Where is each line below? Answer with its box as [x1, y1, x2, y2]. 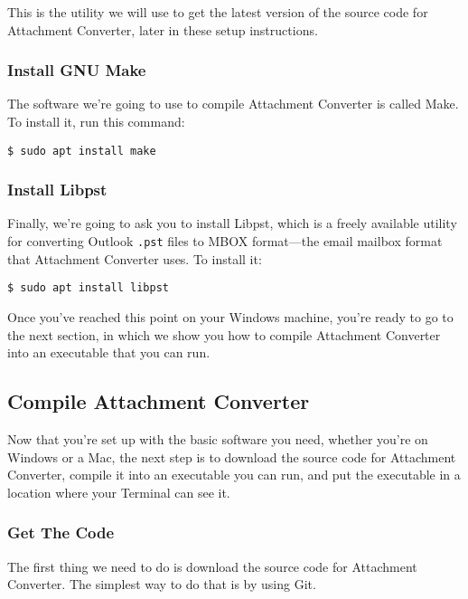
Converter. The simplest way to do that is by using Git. [7, 575, 316, 594]
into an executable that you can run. [7, 343, 211, 362]
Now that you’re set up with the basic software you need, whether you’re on [7, 429, 428, 448]
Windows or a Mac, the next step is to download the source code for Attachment [7, 447, 456, 466]
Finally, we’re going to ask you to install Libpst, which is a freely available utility [7, 214, 457, 233]
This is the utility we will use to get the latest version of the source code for [7, 3, 428, 21]
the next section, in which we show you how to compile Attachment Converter [7, 325, 441, 344]
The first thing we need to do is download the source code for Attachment [7, 556, 417, 575]
